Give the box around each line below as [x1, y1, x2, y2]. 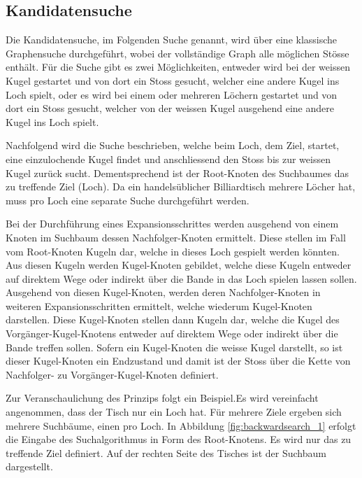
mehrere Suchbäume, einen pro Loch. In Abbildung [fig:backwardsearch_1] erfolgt [6, 418, 356, 433]
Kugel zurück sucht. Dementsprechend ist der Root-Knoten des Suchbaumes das [6, 165, 349, 180]
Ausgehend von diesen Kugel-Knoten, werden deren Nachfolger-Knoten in [6, 285, 321, 300]
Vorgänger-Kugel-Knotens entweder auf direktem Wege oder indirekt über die [6, 326, 338, 341]
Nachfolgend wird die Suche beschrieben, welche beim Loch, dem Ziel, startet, [6, 138, 340, 153]
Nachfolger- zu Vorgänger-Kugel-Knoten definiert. [6, 367, 219, 381]
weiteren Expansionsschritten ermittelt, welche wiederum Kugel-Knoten [6, 298, 312, 313]
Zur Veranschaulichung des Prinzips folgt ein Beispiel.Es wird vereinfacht [6, 391, 319, 405]
